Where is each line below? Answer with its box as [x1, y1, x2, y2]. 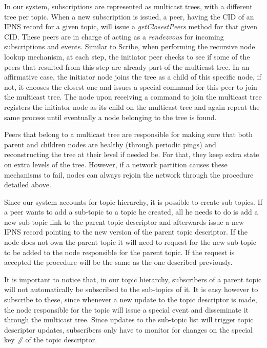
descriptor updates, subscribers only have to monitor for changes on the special [4, 324, 253, 335]
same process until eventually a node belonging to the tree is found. [4, 111, 217, 122]
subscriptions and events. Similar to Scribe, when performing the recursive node [4, 41, 255, 52]
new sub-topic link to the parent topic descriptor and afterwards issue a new [4, 216, 244, 227]
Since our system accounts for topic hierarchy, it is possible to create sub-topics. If [4, 196, 262, 207]
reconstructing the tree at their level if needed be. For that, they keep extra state [4, 149, 259, 160]
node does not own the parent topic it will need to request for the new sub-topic [4, 237, 256, 247]
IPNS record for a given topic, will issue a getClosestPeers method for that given [4, 21, 258, 32]
